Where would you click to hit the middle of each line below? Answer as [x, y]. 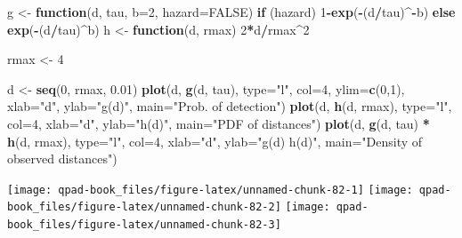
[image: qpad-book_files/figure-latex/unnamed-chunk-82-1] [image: [210, 190]
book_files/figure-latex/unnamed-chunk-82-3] [144, 225]
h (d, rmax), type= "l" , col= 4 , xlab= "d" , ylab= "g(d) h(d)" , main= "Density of [215, 141]
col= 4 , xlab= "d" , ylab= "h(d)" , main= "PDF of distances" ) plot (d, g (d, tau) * [219, 123]
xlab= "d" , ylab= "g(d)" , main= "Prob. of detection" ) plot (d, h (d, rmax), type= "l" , [230, 106]
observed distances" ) [62, 159]
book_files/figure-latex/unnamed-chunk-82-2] [144, 207]
